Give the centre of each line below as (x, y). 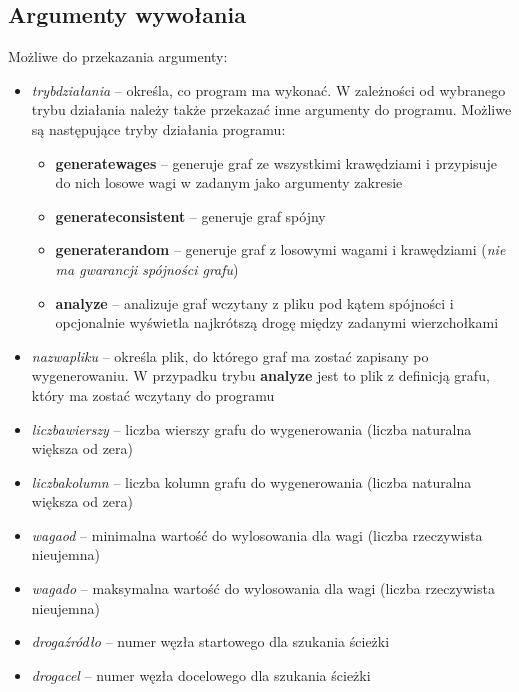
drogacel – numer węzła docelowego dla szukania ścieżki (201, 674)
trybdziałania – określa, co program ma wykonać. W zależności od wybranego (268, 89)
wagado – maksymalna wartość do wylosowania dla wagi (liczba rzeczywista (263, 588)
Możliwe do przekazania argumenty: (118, 56)
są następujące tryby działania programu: (158, 128)
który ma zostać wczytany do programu (153, 394)
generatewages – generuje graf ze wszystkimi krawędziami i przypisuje (276, 162)
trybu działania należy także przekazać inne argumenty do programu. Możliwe (271, 109)
